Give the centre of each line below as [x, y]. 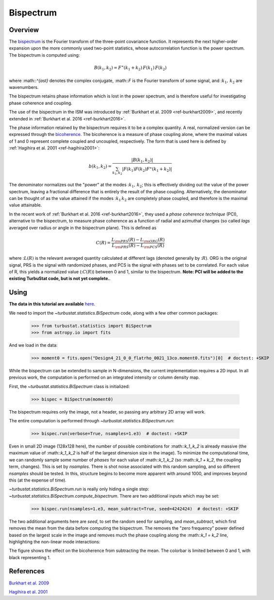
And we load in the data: [33, 345]
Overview [24, 30]
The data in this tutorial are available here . [52, 304]
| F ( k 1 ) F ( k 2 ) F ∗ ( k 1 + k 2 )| [147, 169]
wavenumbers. [24, 87]
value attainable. [25, 205]
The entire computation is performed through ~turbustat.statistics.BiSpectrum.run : [92, 421]
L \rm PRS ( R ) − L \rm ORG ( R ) [138, 240]
